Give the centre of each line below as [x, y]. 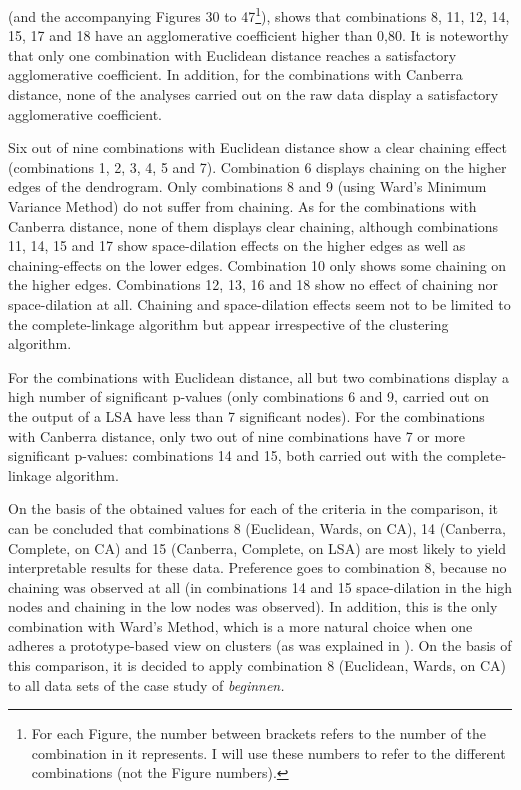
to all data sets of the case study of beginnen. [146, 684]
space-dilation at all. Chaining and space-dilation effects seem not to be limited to [259, 303]
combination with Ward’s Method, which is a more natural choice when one [240, 625]
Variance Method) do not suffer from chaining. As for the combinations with [242, 206]
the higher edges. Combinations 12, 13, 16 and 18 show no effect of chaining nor [253, 284]
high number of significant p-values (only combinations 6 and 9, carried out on [249, 396]
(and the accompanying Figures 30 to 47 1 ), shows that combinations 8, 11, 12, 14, [259, 14]
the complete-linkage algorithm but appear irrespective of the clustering [228, 323]
